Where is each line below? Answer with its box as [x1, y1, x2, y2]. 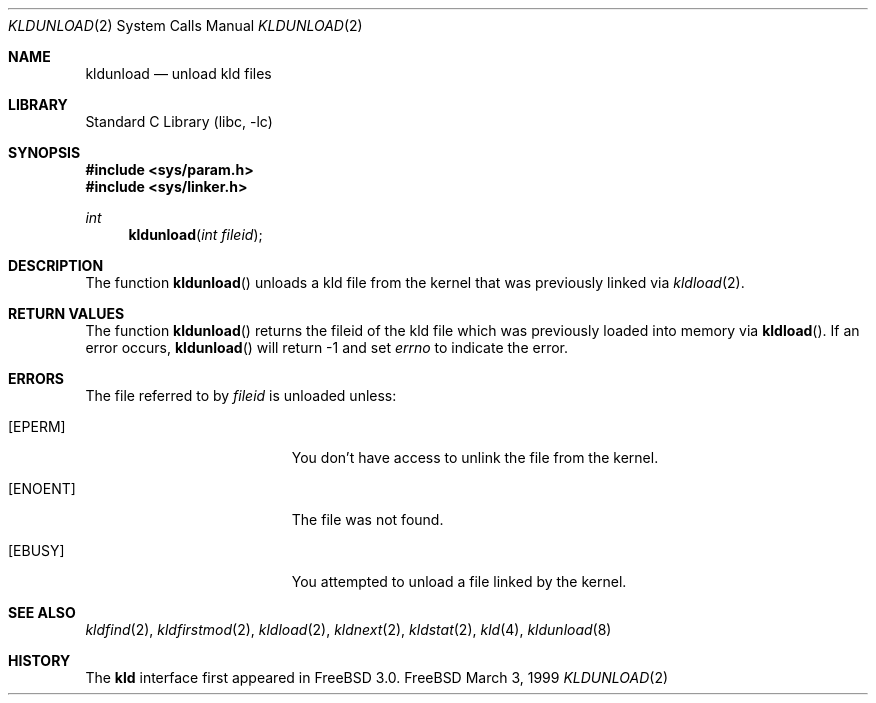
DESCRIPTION [8, 257, 104, 274]
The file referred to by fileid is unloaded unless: [85, 387, 397, 404]
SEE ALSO [8, 604, 76, 621]
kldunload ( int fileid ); [128, 226, 263, 243]
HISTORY [8, 652, 71, 669]
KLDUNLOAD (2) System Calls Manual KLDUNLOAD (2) [8, 17, 363, 34]
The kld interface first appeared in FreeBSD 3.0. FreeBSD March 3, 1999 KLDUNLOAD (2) [85, 669, 669, 686]
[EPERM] [8, 418, 66, 435]
